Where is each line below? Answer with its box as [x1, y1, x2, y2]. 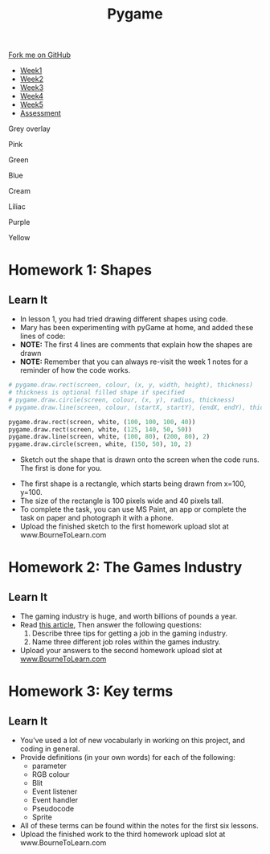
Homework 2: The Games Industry [8, 558, 243, 577]
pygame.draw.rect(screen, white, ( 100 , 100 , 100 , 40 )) [8, 418, 196, 426]
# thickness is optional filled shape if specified [8, 389, 185, 397]
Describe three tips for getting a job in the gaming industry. [31, 628, 228, 639]
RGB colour [31, 770, 70, 779]
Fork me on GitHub [8, 50, 71, 60]
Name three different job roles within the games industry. [31, 637, 221, 647]
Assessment [19, 108, 62, 118]
